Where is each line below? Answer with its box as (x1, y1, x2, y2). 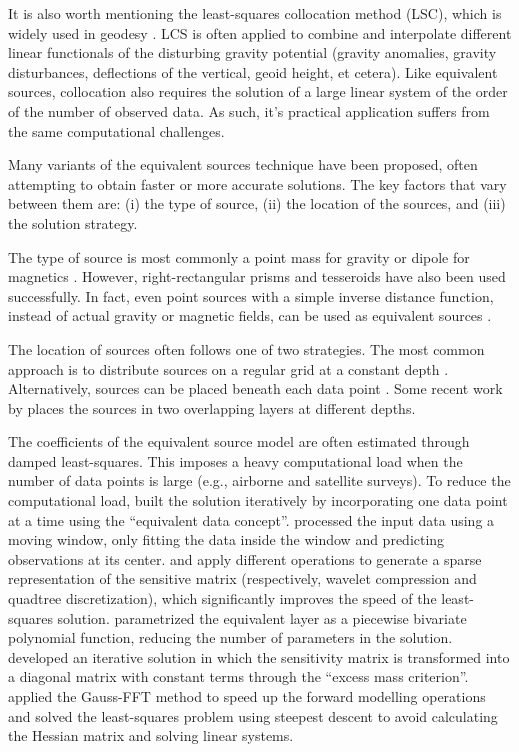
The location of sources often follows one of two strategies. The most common (8, 338, 485, 359)
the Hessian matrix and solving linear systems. (8, 725, 294, 746)
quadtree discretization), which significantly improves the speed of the (8, 588, 437, 609)
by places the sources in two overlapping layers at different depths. (8, 397, 416, 418)
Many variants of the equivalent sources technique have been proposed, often (8, 154, 478, 175)
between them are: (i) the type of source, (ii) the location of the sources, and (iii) (8, 193, 506, 214)
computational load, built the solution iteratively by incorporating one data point (8, 490, 508, 511)
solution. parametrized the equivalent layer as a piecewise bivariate (57, 607, 467, 628)
